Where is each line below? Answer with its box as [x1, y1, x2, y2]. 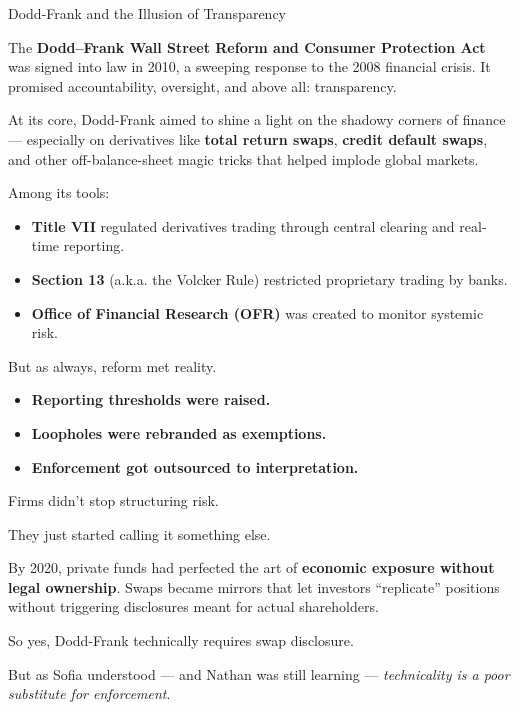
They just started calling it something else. [8, 523, 271, 544]
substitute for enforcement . [8, 683, 171, 704]
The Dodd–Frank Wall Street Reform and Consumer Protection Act [8, 36, 486, 57]
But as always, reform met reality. [8, 355, 217, 376]
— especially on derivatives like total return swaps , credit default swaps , [8, 128, 488, 149]
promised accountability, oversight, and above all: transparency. [8, 75, 397, 96]
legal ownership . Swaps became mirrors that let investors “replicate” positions [8, 576, 500, 597]
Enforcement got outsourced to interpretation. [31, 456, 359, 477]
